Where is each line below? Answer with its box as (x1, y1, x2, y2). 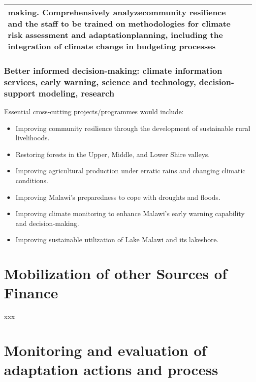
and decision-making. (15, 218, 79, 228)
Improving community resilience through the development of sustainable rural (15, 123, 251, 133)
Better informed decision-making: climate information (4, 64, 223, 76)
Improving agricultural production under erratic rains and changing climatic (15, 165, 246, 176)
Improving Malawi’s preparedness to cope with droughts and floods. (15, 191, 221, 202)
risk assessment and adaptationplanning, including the (8, 29, 223, 40)
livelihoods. (15, 132, 50, 143)
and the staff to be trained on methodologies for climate (8, 18, 231, 29)
